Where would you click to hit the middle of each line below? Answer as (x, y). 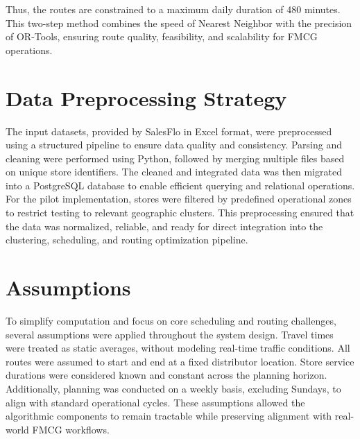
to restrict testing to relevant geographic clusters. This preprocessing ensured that (180, 213)
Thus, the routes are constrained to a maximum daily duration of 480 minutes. (173, 9)
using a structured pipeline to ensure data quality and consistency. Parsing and (174, 145)
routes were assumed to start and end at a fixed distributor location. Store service (180, 361)
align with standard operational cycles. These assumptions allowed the (155, 402)
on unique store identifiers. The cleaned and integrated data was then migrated (174, 172)
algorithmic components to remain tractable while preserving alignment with (169, 416)
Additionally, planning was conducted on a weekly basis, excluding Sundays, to (173, 388)
